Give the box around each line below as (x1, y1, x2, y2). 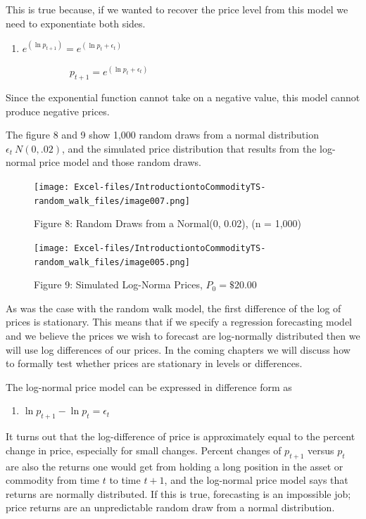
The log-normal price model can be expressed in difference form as (6, 379, 292, 394)
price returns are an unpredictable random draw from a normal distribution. (6, 500, 335, 515)
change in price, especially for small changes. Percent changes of (6, 442, 282, 457)
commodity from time (6, 473, 100, 487)
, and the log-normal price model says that (164, 473, 348, 487)
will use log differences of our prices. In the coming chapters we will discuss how (6, 342, 351, 357)
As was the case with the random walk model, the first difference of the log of (6, 300, 341, 315)
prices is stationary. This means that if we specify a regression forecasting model (6, 314, 353, 329)
